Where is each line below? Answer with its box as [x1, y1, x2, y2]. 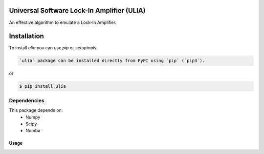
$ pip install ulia [19, 83, 66, 89]
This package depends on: [9, 107, 63, 113]
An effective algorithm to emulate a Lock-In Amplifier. [9, 19, 117, 25]
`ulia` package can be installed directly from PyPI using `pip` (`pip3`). [19, 58, 205, 63]
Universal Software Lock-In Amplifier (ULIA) [9, 6, 146, 15]
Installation [9, 32, 44, 40]
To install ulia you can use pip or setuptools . [9, 45, 98, 51]
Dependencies [9, 97, 45, 104]
